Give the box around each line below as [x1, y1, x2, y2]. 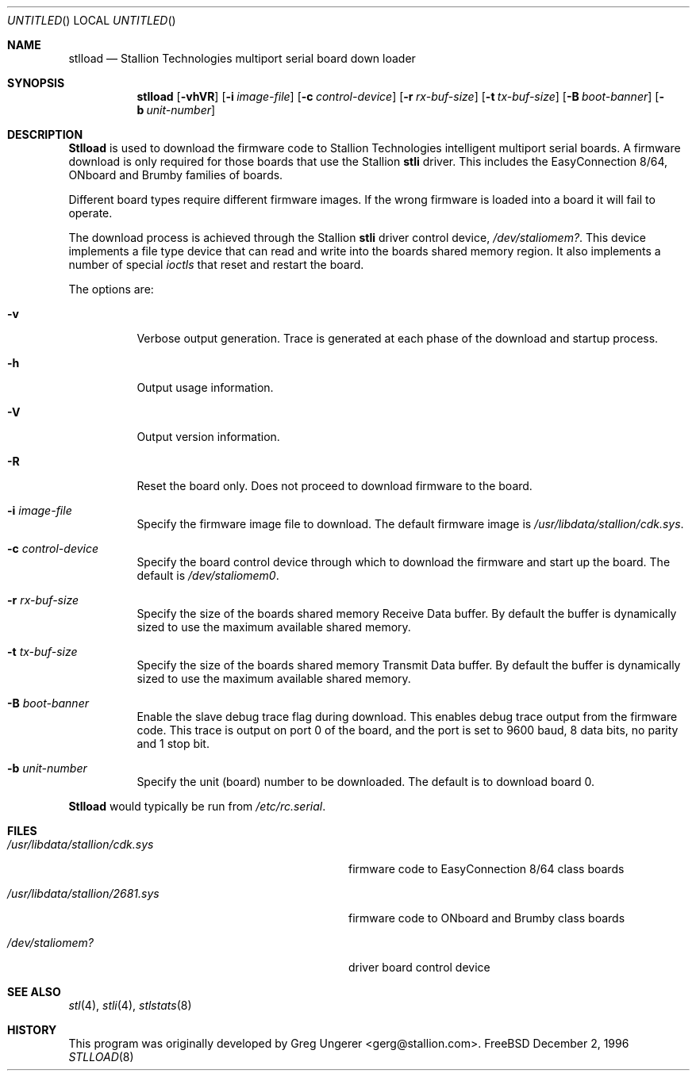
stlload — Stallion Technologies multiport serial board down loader [68, 52, 416, 65]
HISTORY [7, 1023, 57, 1037]
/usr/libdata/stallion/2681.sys [7, 887, 160, 900]
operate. [68, 206, 113, 220]
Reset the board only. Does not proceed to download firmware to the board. [137, 479, 533, 493]
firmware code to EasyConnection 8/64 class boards [348, 862, 625, 876]
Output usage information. [137, 381, 274, 394]
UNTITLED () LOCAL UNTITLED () [7, 13, 176, 27]
